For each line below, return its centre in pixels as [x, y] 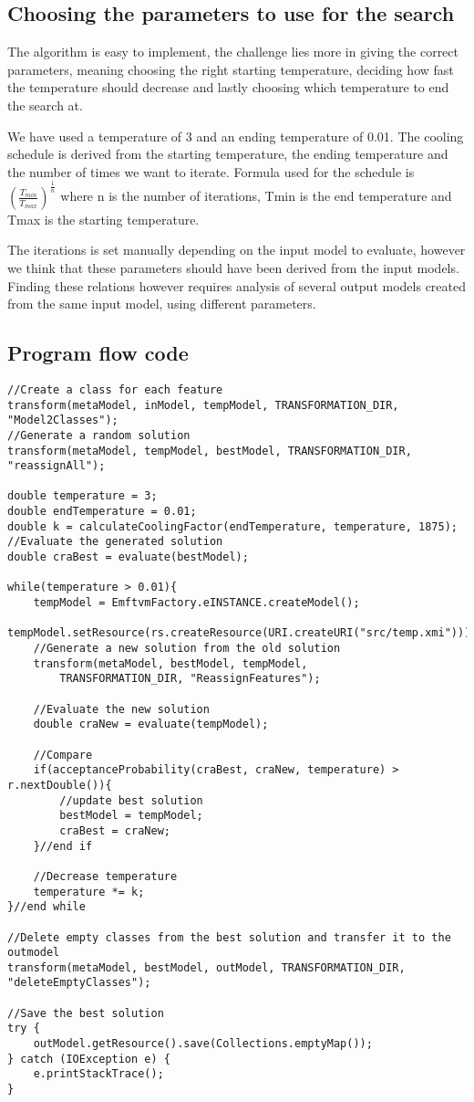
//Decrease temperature [105, 876]
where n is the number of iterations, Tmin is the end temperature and [256, 196]
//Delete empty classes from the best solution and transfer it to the [229, 937]
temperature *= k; [89, 892]
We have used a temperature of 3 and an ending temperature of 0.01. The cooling [236, 136]
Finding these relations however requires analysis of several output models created [237, 285]
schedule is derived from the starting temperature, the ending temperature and [228, 154]
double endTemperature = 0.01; [102, 512]
